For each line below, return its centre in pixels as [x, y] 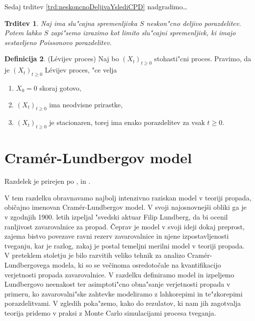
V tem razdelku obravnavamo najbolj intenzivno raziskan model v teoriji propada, [128, 197]
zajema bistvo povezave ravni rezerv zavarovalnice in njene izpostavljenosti [117, 236]
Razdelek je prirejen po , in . [48, 181]
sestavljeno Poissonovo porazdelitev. [58, 42]
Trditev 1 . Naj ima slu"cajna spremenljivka [71, 23]
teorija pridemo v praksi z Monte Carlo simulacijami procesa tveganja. [110, 313]
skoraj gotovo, [60, 87]
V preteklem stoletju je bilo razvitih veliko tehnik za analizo [95, 255]
